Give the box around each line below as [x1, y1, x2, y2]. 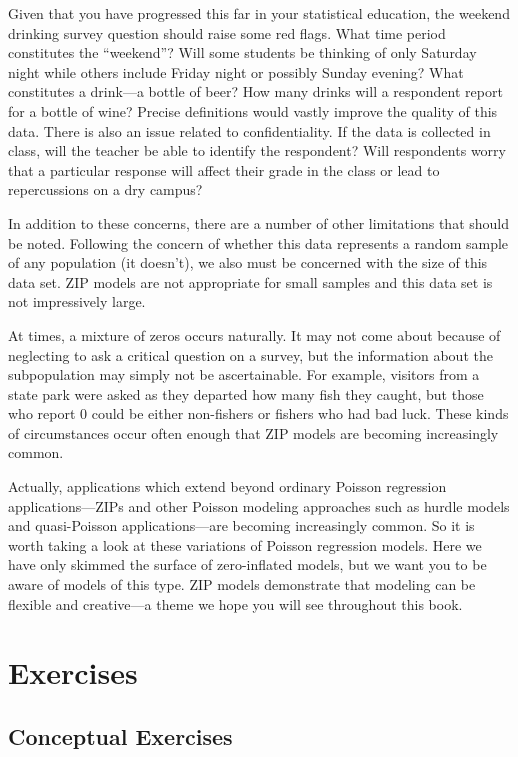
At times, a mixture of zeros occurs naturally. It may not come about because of [8, 324, 501, 345]
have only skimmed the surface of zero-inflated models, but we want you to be [8, 554, 487, 575]
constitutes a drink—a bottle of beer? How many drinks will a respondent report [8, 81, 503, 102]
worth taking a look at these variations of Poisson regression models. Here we [8, 534, 482, 555]
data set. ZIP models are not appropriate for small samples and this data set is [8, 271, 493, 292]
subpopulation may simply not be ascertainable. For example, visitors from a [8, 364, 480, 385]
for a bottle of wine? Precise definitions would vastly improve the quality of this [8, 100, 498, 121]
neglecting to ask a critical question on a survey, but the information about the [8, 344, 493, 365]
